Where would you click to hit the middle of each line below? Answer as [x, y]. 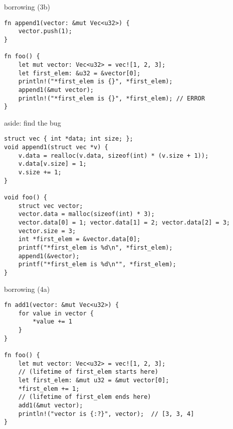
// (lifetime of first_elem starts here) [88, 372]
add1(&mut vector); [51, 406]
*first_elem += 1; [49, 389]
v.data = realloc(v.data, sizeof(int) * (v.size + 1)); [113, 155]
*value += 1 [53, 322]
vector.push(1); [45, 31]
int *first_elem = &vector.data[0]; [79, 239]
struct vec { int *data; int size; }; [69, 139]
